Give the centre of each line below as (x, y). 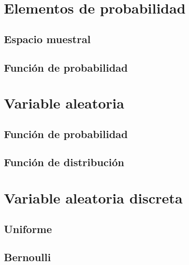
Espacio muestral (47, 39)
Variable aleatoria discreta (93, 198)
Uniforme (28, 228)
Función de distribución (64, 162)
